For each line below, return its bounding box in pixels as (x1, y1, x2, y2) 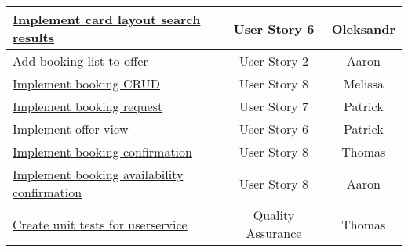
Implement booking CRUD (13, 74, 161, 92)
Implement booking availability (13, 165, 184, 183)
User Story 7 (239, 97, 309, 115)
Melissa (343, 74, 384, 92)
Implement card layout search (13, 10, 201, 28)
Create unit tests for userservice (13, 214, 188, 233)
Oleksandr (331, 19, 395, 38)
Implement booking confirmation (13, 142, 192, 160)
